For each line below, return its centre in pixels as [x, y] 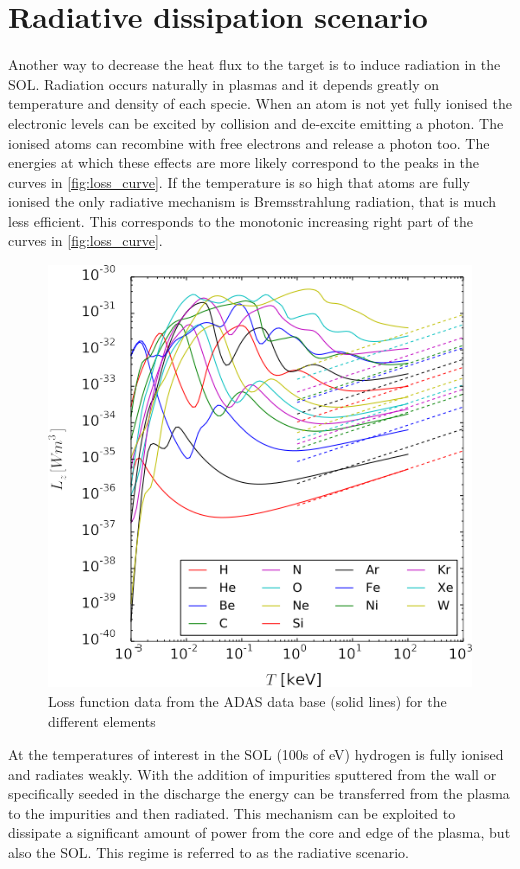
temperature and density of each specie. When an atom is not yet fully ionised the [260, 103]
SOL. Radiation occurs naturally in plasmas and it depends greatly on [223, 83]
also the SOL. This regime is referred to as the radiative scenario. [208, 852]
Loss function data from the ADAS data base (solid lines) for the [247, 700]
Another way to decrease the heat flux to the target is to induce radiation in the [254, 64]
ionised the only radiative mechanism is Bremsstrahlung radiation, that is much [252, 201]
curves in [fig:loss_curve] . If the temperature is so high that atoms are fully [239, 181]
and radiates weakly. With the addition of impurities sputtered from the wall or [252, 773]
